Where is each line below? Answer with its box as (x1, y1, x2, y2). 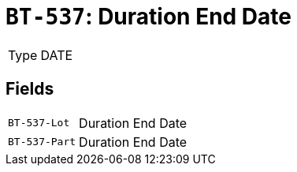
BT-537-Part (8, 136, 76, 148)
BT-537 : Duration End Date (6, 3, 291, 30)
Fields (6, 79, 54, 99)
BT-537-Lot (8, 117, 70, 129)
